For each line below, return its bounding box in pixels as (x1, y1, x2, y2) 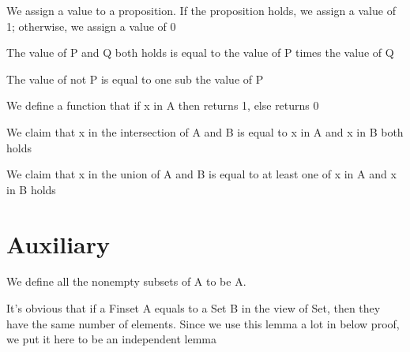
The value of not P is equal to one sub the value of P (6, 70, 264, 87)
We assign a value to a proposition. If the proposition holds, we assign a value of (6, 2, 396, 18)
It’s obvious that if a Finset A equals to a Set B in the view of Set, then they (6, 300, 381, 316)
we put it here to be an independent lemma (6, 331, 217, 347)
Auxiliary (6, 227, 111, 260)
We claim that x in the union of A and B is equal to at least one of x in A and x (6, 166, 397, 182)
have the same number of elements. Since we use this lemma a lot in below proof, (6, 315, 400, 331)
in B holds (6, 181, 56, 197)
